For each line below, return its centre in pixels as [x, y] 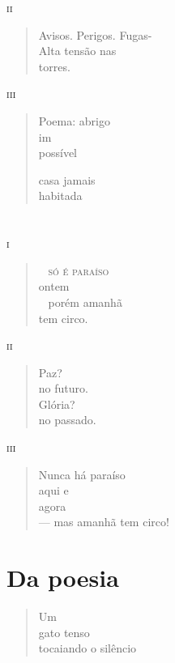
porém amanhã [85, 302]
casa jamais [67, 179]
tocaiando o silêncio [87, 648]
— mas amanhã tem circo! [104, 522]
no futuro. [63, 388]
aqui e [53, 490]
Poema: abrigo [74, 120]
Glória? [57, 404]
